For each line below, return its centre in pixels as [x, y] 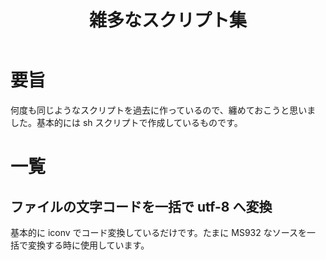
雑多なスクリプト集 [167, 20]
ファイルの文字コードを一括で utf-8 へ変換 [141, 206]
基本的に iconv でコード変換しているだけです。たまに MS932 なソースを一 [163, 232]
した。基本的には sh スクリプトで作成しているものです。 [126, 122]
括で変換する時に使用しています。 [80, 245]
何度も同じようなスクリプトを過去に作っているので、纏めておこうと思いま [163, 110]
